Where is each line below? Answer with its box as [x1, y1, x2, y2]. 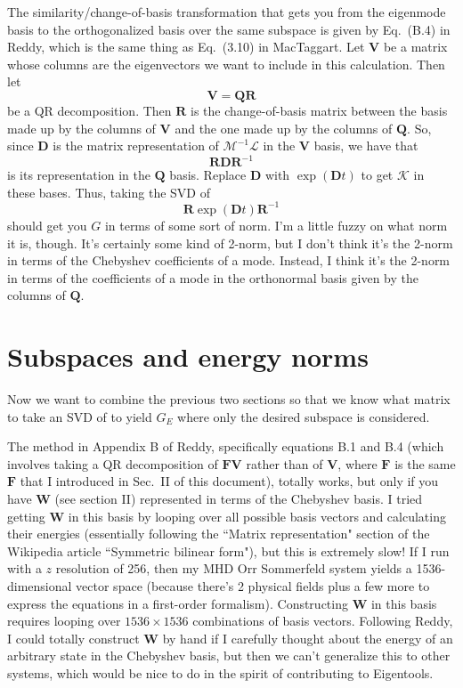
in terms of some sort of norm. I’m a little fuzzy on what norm [104, 215, 448, 234]
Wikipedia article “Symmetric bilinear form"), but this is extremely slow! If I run [7, 541, 450, 560]
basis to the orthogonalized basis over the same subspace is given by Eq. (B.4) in [7, 20, 451, 38]
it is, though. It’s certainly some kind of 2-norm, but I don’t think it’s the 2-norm [7, 233, 453, 252]
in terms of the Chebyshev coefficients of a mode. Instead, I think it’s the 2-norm [7, 251, 451, 270]
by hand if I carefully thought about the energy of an [162, 628, 453, 647]
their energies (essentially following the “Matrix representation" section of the [7, 524, 430, 543]
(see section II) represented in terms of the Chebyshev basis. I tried [54, 490, 423, 507]
